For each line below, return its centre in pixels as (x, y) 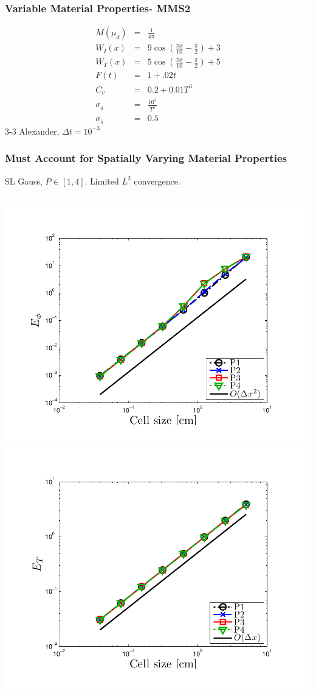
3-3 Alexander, (32, 131)
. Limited (102, 181)
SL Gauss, (24, 181)
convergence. (157, 181)
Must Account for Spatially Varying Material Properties (146, 158)
